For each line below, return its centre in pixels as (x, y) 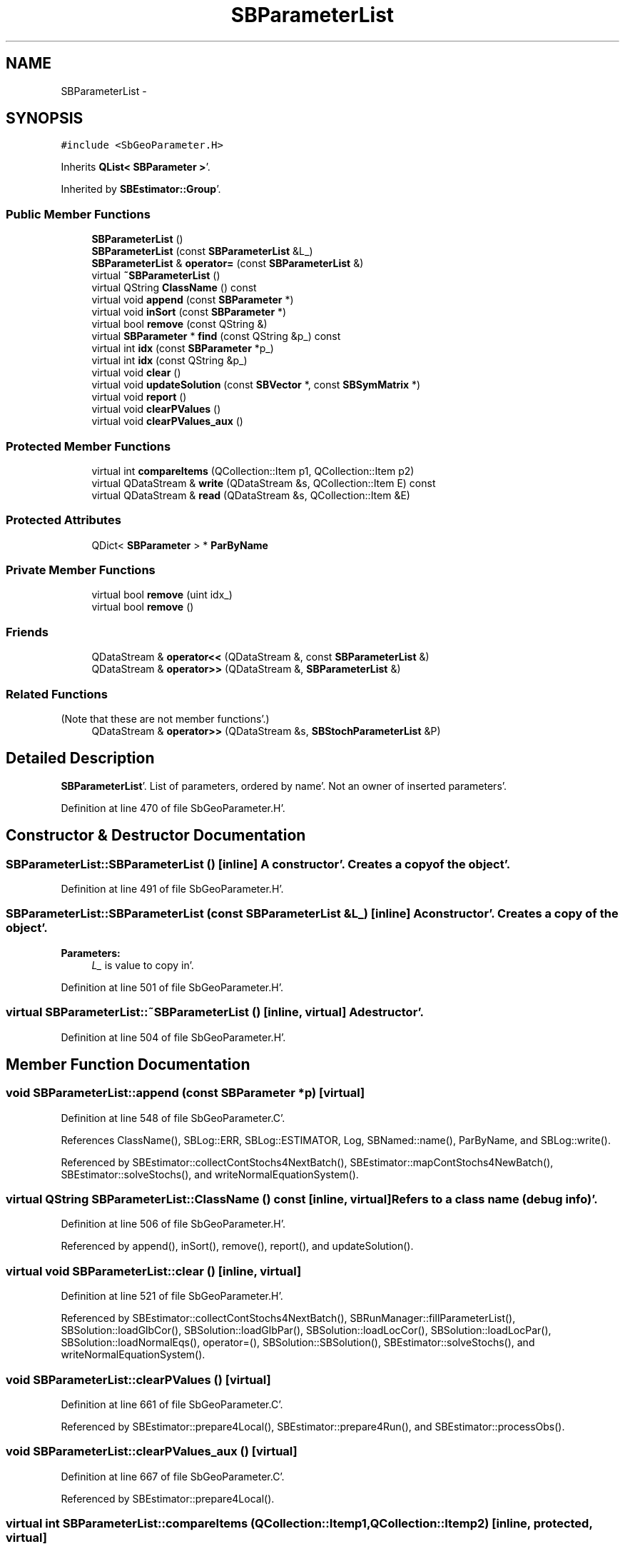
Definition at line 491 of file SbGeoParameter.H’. (172, 889)
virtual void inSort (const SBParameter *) (189, 312)
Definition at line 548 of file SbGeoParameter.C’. (173, 1118)
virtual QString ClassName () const (174, 288)
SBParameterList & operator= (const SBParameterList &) (228, 264)
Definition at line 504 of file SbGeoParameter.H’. (173, 1037)
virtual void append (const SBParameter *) (193, 300)
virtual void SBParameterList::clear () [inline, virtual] (154, 1271)
